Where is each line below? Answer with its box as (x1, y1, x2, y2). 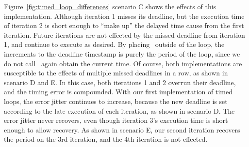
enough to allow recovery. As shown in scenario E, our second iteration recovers (4, 124, 240, 134)
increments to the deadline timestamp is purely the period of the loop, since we (4, 48, 240, 59)
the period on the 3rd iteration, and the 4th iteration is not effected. (4, 134, 208, 144)
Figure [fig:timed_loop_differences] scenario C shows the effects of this (4, 1, 216, 11)
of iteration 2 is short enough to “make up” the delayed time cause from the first (4, 20, 244, 30)
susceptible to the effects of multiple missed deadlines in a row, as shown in (4, 68, 228, 78)
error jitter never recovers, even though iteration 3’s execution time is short (4, 115, 228, 125)
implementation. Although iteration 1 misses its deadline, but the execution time (4, 11, 245, 21)
